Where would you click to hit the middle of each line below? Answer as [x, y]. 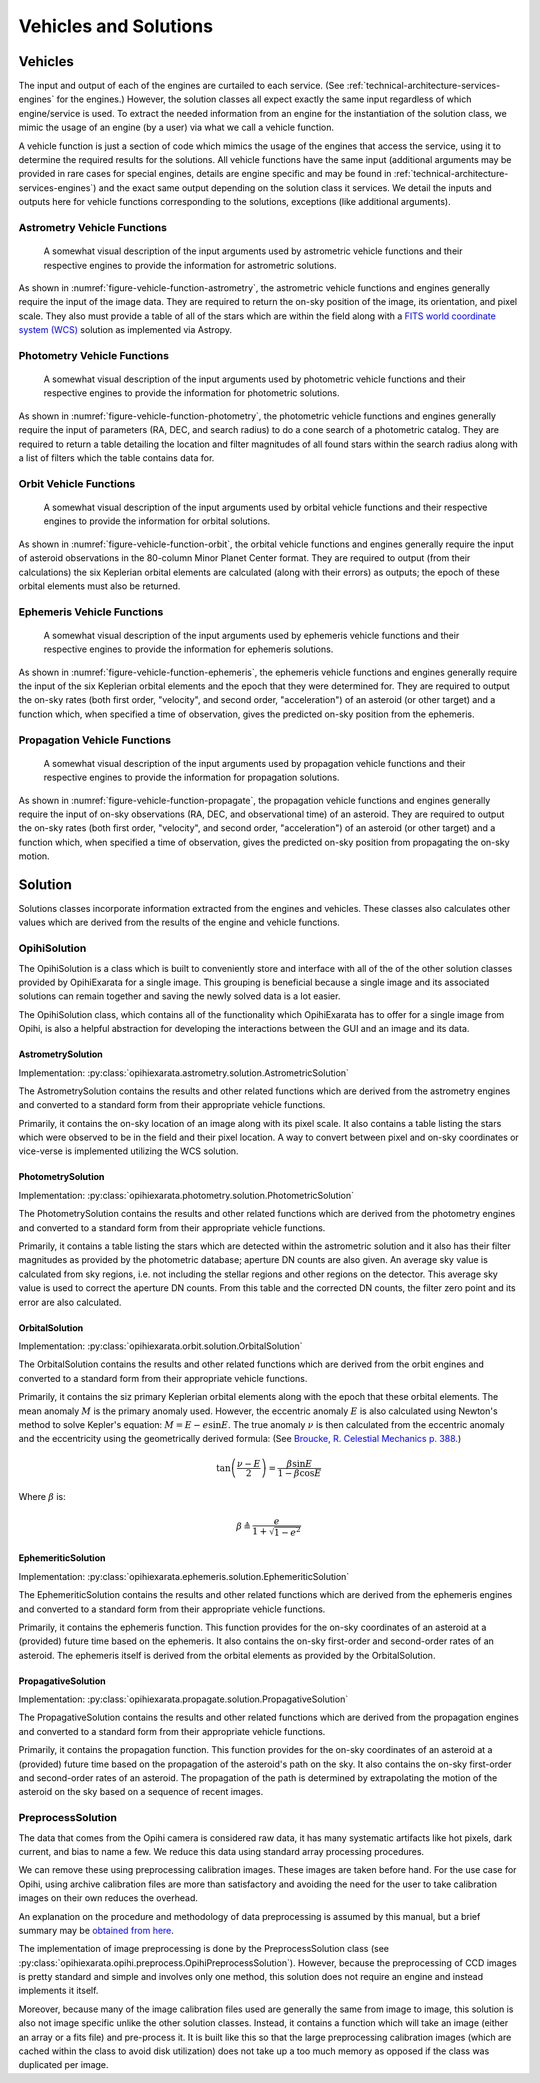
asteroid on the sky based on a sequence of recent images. [141, 1792]
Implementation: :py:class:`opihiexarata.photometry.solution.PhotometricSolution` [186, 1195]
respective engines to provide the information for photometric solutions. [191, 393]
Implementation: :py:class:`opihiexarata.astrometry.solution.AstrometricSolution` [184, 1072]
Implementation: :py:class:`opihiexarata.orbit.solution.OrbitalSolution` [161, 1346]
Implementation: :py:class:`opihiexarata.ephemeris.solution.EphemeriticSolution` [184, 1576]
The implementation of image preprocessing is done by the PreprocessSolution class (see [204, 1949]
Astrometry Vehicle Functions [92, 227]
